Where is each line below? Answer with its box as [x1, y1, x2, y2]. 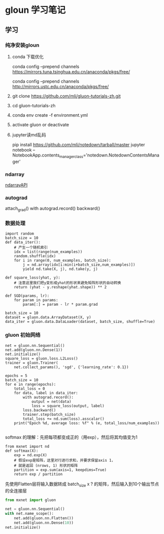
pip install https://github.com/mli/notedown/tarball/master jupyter [12, 141, 145, 148]
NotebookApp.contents [12, 152, 60, 158]
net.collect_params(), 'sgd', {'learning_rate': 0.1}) [14, 365, 129, 370]
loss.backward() [23, 408, 56, 412]
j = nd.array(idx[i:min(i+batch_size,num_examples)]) [23, 262, 135, 267]
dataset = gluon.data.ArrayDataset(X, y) [5, 315, 92, 320]
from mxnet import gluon [5, 498, 56, 503]
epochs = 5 [5, 373, 28, 378]
